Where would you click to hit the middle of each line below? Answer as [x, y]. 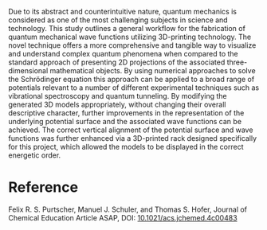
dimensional [28, 70]
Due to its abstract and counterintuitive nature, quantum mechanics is [123, 12]
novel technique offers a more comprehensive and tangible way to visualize [132, 45]
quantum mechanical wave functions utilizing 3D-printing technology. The [130, 37]
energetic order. [35, 155]
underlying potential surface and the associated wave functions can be [125, 121]
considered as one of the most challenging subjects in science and [118, 20]
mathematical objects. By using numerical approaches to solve [153, 70]
